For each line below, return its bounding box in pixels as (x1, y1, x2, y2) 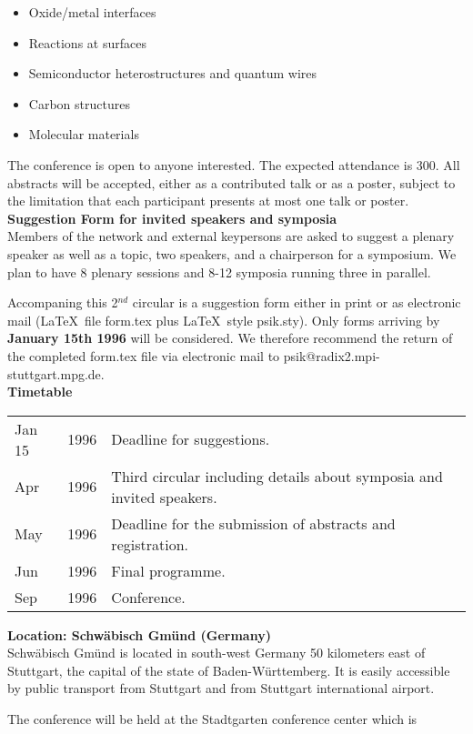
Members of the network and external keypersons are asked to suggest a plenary (7, 226, 455, 246)
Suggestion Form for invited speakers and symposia (7, 208, 337, 227)
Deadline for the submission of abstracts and (111, 512, 396, 534)
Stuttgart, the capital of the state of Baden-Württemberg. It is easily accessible (7, 660, 450, 679)
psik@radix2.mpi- (283, 346, 380, 365)
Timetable (7, 382, 73, 401)
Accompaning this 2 (7, 293, 118, 312)
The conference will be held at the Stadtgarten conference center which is (7, 709, 418, 729)
